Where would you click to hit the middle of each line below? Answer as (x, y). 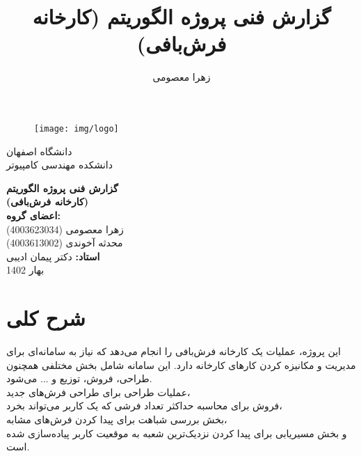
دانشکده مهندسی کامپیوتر (59, 165)
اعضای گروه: (33, 215)
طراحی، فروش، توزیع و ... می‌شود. (79, 378)
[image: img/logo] (77, 128)
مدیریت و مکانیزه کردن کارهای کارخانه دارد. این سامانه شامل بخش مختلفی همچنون (181, 364)
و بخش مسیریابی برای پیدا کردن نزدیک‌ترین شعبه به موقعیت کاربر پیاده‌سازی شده (177, 433)
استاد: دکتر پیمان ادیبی (53, 256)
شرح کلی (46, 318)
